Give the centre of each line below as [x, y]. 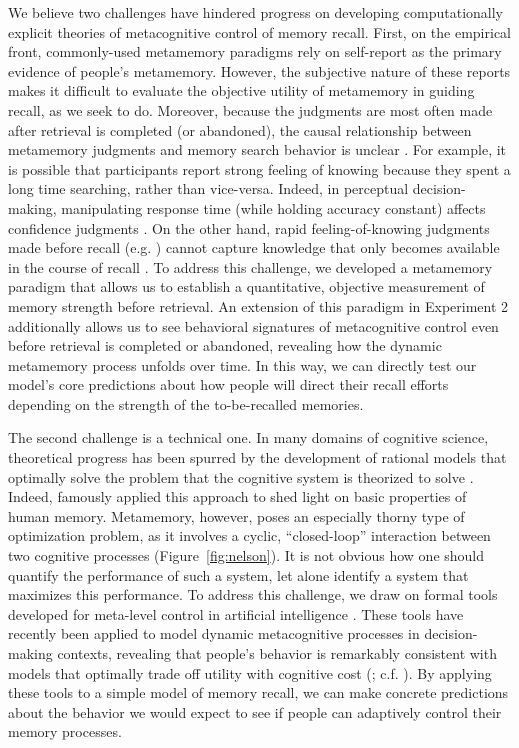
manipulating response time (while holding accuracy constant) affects [273, 207]
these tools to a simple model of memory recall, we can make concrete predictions [258, 692]
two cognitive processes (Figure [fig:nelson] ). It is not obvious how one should [246, 555]
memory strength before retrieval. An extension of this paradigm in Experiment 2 [258, 305]
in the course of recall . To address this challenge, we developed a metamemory [250, 266]
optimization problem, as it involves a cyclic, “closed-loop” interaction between [249, 535]
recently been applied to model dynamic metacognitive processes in [214, 633]
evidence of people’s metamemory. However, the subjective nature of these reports [259, 70]
